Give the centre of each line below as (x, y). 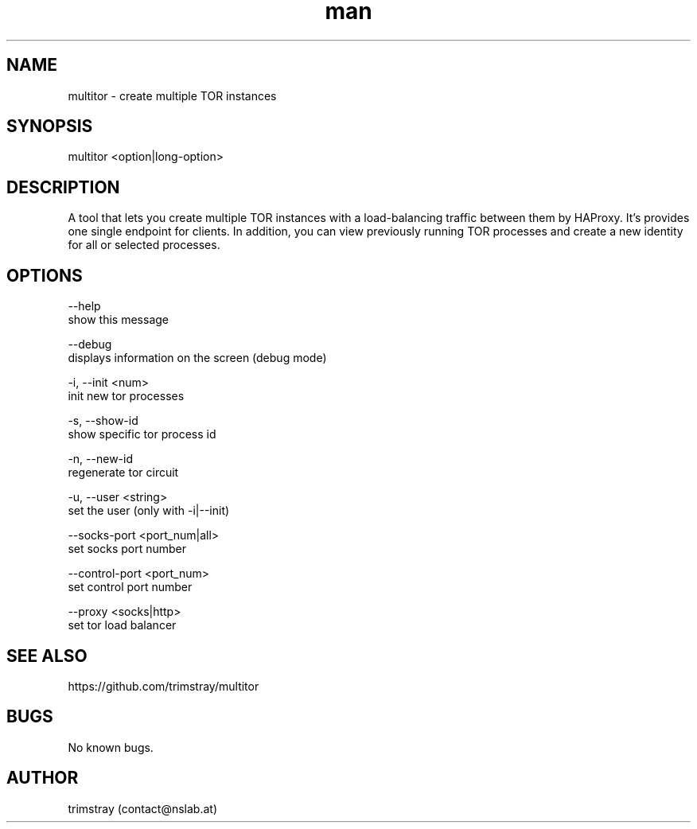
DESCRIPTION (63, 187)
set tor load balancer (122, 625)
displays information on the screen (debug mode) (197, 358)
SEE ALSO (47, 656)
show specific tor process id (142, 434)
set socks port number (127, 549)
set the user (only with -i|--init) (149, 511)
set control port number (130, 587)
